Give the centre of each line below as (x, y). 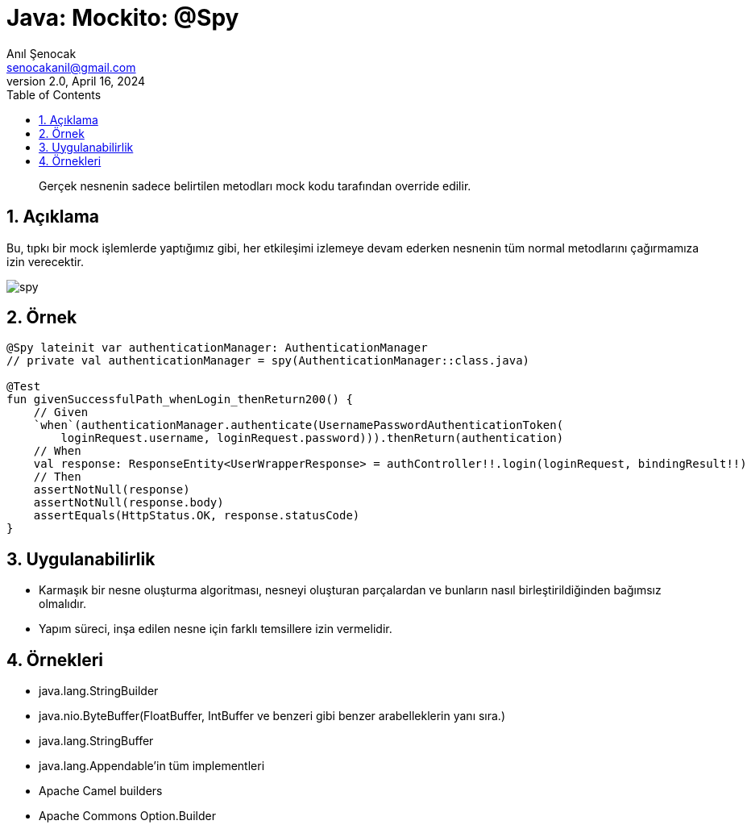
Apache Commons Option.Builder (127, 816)
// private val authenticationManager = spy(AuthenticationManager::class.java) (268, 361)
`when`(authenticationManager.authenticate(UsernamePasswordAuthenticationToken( (299, 425)
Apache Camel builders (101, 791)
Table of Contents (54, 94)
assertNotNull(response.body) (129, 503)
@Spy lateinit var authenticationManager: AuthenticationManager (217, 348)
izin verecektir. (45, 261)
